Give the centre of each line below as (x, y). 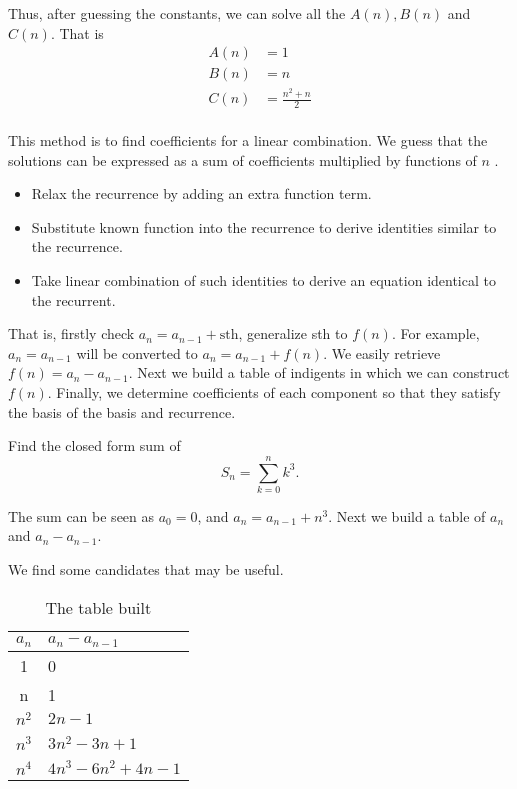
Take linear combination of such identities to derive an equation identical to (263, 279)
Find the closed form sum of (94, 445)
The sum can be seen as (81, 515)
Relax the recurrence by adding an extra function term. (201, 193)
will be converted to (137, 352)
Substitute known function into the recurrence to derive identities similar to (264, 226)
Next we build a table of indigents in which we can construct (323, 372)
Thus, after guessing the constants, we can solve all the (177, 13)
